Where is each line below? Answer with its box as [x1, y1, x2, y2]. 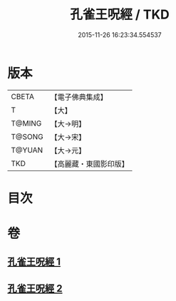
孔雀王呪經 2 [7, 282, 63, 295]
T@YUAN [11, 145, 43, 155]
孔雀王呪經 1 [7, 256, 61, 268]
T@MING [11, 118, 42, 128]
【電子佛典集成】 [50, 92, 108, 102]
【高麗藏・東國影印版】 [50, 158, 130, 168]
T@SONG [11, 131, 44, 141]
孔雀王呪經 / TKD [70, 6, 170, 23]
